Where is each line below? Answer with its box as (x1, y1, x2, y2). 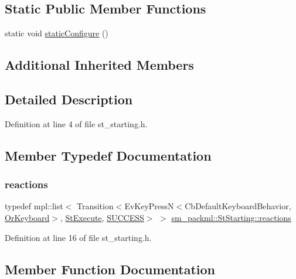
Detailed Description (5, 90, 133, 108)
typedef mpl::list (5, 200, 63, 212)
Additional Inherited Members (5, 56, 194, 74)
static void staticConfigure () (5, 27, 108, 39)
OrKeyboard (5, 211, 50, 223)
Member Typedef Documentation (5, 146, 212, 164)
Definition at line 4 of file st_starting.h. (5, 117, 148, 130)
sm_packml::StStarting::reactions (171, 211, 291, 223)
